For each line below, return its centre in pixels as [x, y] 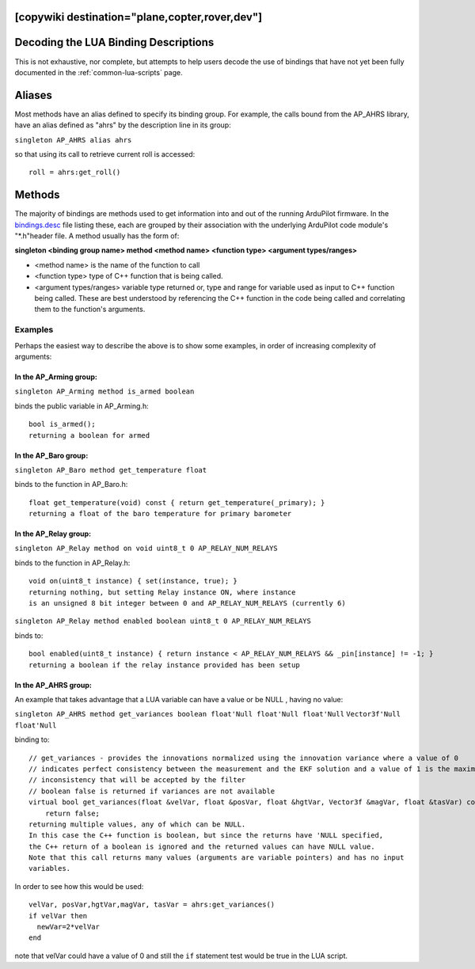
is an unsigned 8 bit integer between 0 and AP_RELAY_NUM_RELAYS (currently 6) [187, 603]
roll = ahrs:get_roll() [75, 173]
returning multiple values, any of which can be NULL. [137, 824]
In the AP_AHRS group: [53, 685]
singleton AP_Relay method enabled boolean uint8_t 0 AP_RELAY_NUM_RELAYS [163, 621]
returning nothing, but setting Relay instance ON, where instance [162, 592]
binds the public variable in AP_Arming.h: [82, 406]
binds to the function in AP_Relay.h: [72, 563]
